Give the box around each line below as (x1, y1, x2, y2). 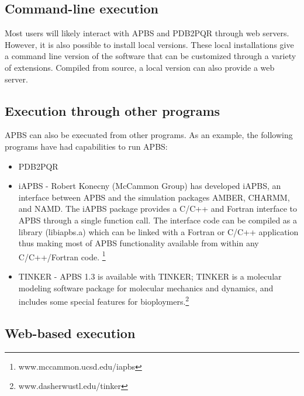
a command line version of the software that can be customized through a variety (5, 50, 296, 62)
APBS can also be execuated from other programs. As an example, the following (5, 129, 293, 141)
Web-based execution (5, 323, 136, 342)
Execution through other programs (5, 101, 220, 119)
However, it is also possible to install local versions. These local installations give (5, 38, 294, 50)
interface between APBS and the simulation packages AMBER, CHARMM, (18, 191, 290, 203)
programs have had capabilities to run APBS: (5, 140, 168, 152)
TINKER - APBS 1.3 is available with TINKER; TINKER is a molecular (18, 270, 282, 282)
